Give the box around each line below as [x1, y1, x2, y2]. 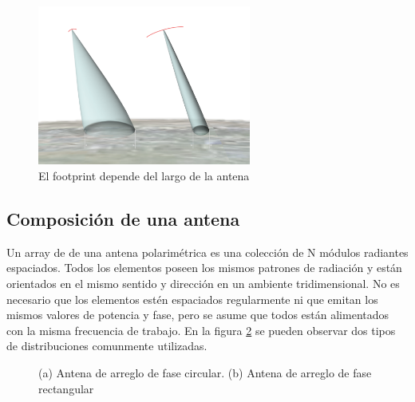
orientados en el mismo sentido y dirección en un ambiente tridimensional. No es [6, 275, 400, 291]
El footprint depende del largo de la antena [38, 167, 250, 184]
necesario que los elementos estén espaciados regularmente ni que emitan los [6, 290, 378, 307]
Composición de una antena [6, 207, 240, 231]
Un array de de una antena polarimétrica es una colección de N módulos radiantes [6, 243, 409, 260]
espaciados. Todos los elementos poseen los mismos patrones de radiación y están [6, 259, 402, 276]
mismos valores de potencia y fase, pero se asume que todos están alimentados [6, 306, 389, 323]
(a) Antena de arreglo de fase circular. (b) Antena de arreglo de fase [38, 364, 372, 380]
